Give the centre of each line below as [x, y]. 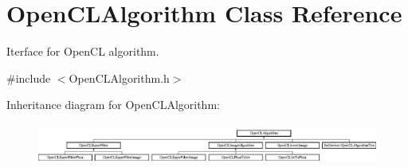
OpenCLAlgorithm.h [119, 78]
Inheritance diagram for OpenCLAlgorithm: [113, 105]
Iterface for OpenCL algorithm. [83, 51]
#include [29, 78]
